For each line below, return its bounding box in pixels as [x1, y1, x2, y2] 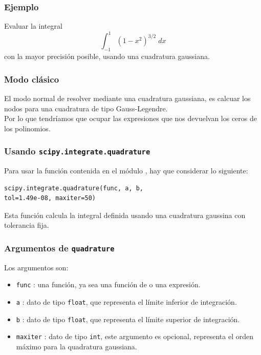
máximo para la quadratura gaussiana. [16, 341, 137, 352]
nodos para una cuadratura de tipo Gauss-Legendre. [4, 103, 168, 113]
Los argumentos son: [4, 262, 69, 272]
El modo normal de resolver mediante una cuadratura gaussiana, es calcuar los [4, 92, 251, 103]
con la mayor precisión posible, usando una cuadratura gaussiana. [4, 51, 210, 62]
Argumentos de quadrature [4, 241, 115, 254]
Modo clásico [4, 72, 59, 85]
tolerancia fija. [4, 220, 49, 230]
